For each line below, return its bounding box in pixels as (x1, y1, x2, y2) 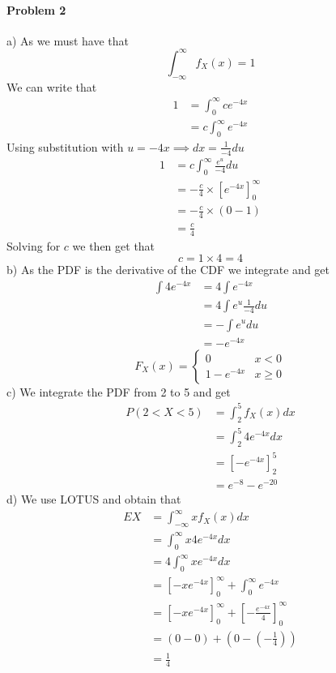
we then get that (72, 237, 155, 254)
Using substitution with (6, 138, 124, 155)
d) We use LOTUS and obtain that (6, 491, 181, 508)
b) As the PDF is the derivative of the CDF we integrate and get (6, 261, 330, 278)
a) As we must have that (6, 32, 130, 49)
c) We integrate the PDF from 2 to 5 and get (6, 383, 231, 400)
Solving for (6, 237, 61, 254)
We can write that (6, 78, 97, 95)
